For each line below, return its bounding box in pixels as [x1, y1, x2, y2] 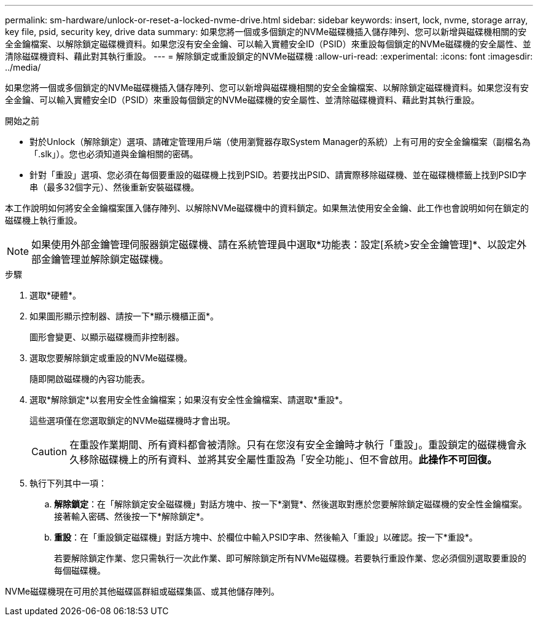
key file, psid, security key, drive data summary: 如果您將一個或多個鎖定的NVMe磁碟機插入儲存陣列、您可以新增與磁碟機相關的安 [5, 26, 527, 37]
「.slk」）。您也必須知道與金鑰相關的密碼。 [29, 149, 198, 159]
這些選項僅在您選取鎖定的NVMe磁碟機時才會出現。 [29, 415, 236, 426]
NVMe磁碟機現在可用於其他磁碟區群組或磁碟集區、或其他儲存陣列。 [5, 586, 280, 596]
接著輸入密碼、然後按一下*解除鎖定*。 [54, 511, 209, 521]
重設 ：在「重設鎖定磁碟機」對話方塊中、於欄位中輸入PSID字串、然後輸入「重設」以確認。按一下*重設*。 [54, 532, 478, 542]
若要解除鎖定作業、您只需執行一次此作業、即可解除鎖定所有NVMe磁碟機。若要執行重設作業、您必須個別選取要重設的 [54, 553, 527, 563]
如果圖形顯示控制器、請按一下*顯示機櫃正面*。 [29, 311, 219, 321]
